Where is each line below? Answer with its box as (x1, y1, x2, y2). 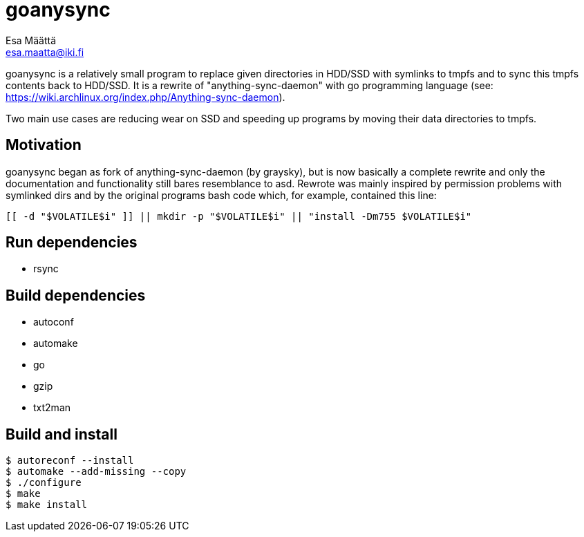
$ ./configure (6, 477, 82, 489)
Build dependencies (6, 286, 146, 304)
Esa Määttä (6, 34, 57, 46)
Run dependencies (6, 234, 138, 252)
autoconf (33, 316, 74, 328)
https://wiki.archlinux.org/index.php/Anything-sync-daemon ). (6, 91, 285, 103)
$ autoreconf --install (6, 455, 134, 467)
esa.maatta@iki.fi (6, 46, 84, 58)
